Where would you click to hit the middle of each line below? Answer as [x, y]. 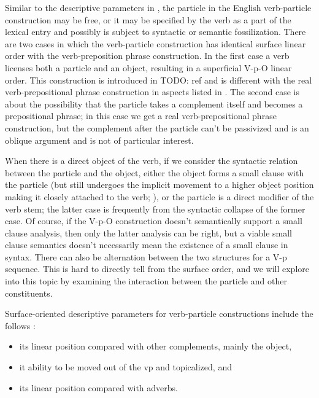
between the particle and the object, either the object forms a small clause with [155, 172]
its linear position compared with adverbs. [98, 387]
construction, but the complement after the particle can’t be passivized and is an [157, 127]
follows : [20, 325]
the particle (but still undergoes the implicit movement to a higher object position [159, 185]
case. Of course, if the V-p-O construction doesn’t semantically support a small [154, 221]
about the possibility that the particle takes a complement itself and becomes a [154, 103]
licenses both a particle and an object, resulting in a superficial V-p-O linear [148, 67]
